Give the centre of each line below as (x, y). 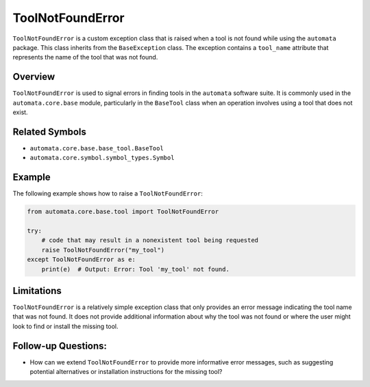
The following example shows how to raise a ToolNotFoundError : (108, 193)
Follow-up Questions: (60, 346)
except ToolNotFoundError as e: (82, 259)
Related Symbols (50, 132)
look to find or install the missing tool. (66, 326)
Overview (34, 77)
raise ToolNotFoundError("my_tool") (103, 250)
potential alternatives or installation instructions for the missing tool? (126, 372)
